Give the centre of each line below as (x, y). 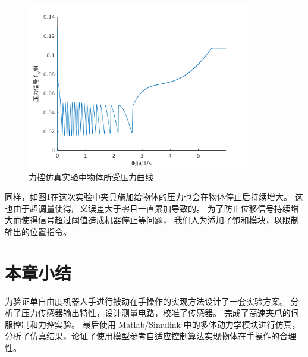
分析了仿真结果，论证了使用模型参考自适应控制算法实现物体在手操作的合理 (150, 336)
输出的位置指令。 (38, 231)
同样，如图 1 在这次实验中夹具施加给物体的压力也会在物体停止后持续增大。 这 (154, 197)
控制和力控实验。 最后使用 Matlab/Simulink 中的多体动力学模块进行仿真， (156, 324)
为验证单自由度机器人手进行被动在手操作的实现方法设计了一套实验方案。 (146, 301)
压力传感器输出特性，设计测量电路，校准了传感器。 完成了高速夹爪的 (156, 313)
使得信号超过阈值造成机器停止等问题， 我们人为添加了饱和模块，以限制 (160, 220)
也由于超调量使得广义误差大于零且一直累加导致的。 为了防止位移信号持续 (148, 208)
